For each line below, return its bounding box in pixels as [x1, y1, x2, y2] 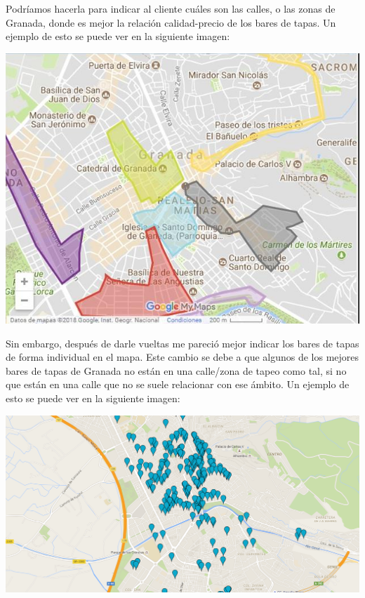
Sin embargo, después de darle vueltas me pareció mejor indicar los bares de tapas [6, 335, 359, 350]
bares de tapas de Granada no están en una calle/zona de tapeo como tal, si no [6, 363, 347, 378]
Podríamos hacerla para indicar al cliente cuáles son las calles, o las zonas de [6, 1, 336, 15]
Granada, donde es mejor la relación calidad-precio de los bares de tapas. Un [6, 15, 336, 29]
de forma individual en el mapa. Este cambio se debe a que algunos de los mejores [6, 350, 359, 364]
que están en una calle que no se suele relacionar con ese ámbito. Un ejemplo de [6, 377, 350, 392]
